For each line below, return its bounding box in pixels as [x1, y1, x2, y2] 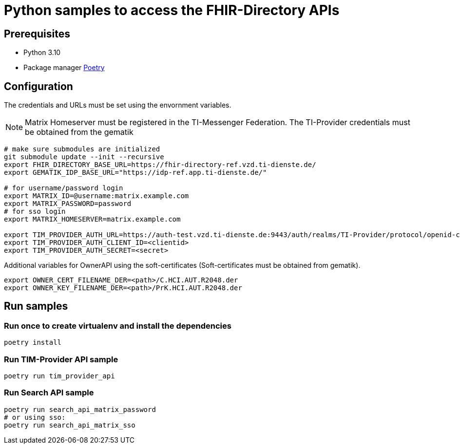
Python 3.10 [23, 48, 61, 57]
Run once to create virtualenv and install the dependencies [4, 320, 231, 331]
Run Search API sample [4, 388, 94, 398]
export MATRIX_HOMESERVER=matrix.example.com [4, 215, 181, 224]
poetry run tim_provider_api [4, 372, 115, 380]
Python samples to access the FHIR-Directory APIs [4, 2, 340, 19]
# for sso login [4, 207, 66, 216]
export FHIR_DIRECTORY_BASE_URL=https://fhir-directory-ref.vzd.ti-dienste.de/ [4, 161, 316, 169]
